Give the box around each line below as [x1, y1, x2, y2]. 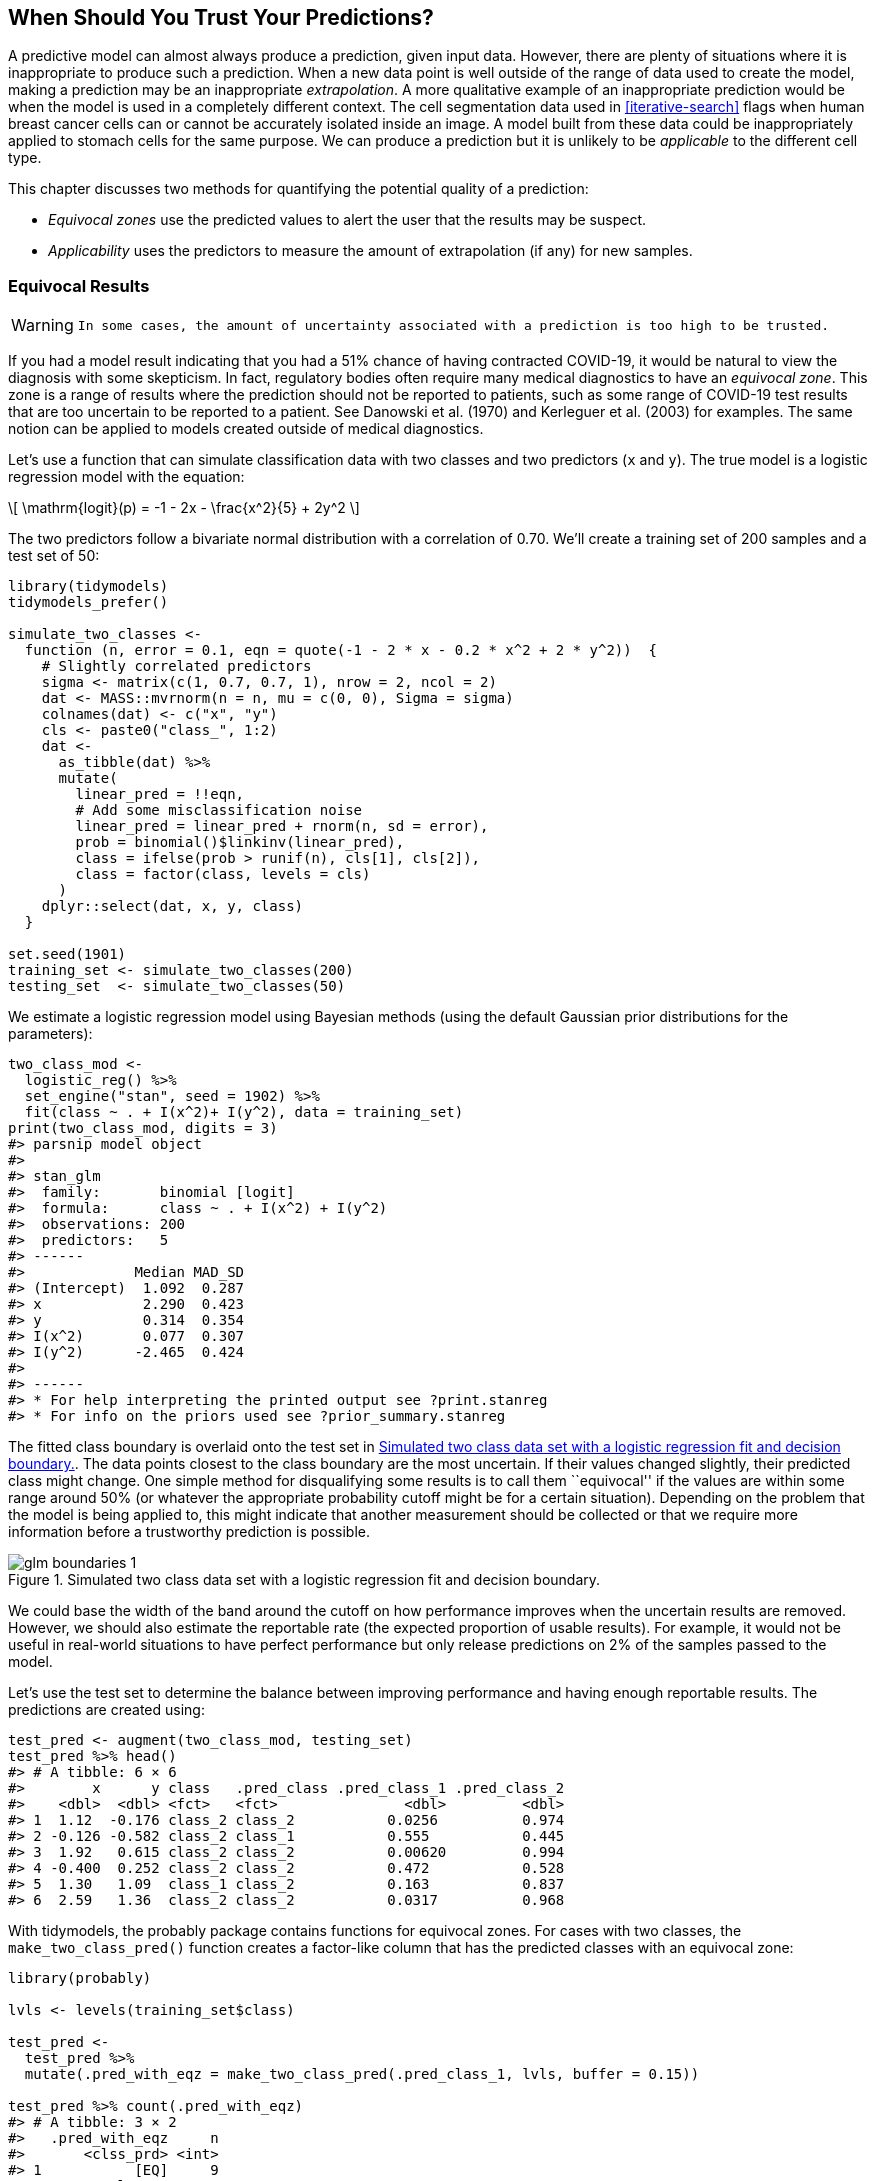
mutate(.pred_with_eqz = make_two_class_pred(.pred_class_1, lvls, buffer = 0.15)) [24, 2066, 700, 2083]
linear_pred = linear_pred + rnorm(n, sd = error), [75, 818, 489, 835]
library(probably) [8, 1970, 152, 1987]
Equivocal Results [8, 275, 150, 296]
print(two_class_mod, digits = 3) [8, 1120, 278, 1137]
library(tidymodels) [8, 578, 169, 595]
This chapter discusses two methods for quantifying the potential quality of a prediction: [8, 180, 589, 198]
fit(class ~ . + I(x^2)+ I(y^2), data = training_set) [24, 1104, 464, 1121]
